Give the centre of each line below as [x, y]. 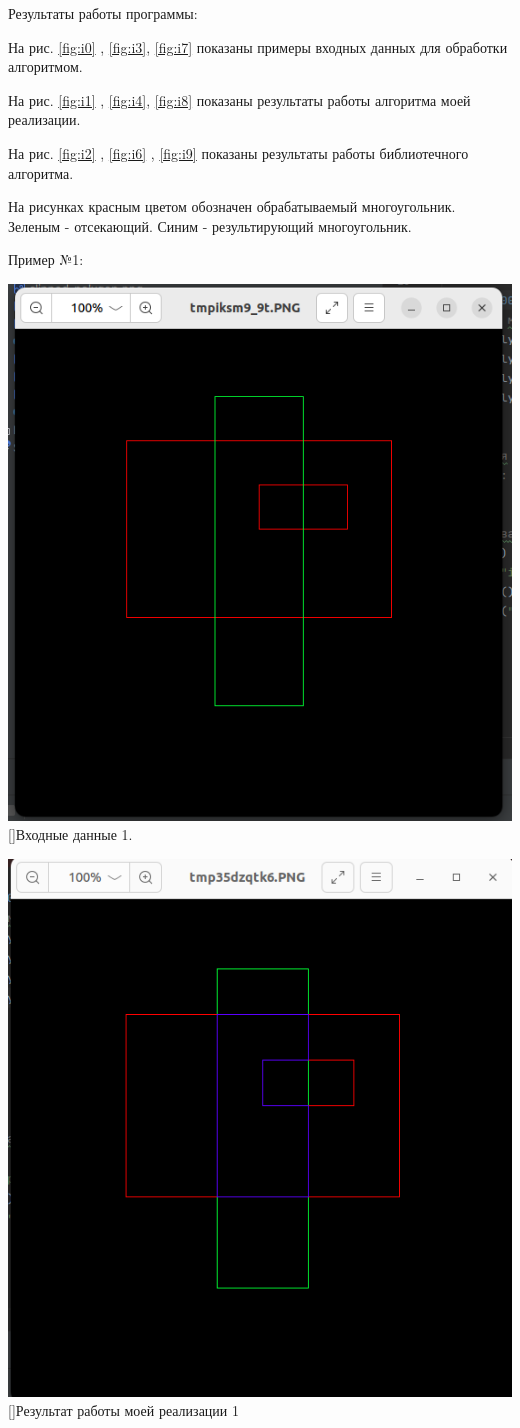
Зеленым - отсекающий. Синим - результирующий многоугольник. [210, 225]
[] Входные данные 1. [70, 834]
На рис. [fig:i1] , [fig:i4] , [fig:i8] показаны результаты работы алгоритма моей [239, 99]
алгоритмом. [45, 66]
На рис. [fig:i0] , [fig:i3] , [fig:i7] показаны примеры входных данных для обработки [258, 46]
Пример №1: [46, 259]
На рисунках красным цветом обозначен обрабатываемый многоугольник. [232, 206]
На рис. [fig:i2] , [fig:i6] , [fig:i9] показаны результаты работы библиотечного [238, 152]
